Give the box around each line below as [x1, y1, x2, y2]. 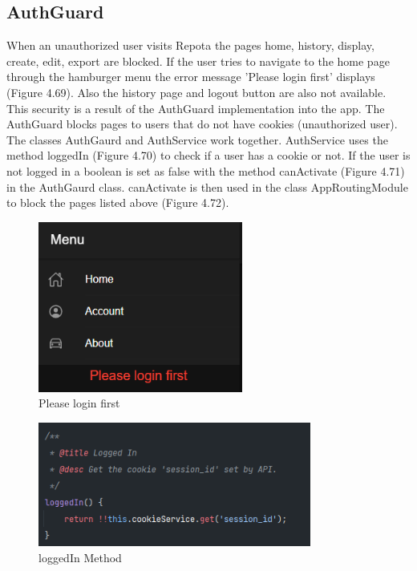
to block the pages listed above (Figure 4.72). [6, 194, 229, 211]
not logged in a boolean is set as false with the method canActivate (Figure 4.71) [6, 162, 405, 179]
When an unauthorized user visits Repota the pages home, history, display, [6, 37, 374, 54]
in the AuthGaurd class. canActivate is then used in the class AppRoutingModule [6, 178, 408, 195]
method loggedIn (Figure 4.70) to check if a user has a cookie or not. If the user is [6, 147, 411, 164]
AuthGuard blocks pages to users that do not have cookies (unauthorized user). [6, 115, 398, 132]
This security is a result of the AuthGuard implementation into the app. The [6, 99, 385, 116]
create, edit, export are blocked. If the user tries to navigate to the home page [6, 52, 390, 69]
